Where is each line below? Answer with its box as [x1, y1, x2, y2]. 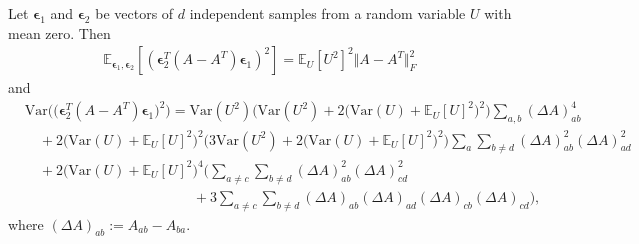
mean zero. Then [8, 22, 111, 43]
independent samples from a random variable [189, 3, 466, 23]
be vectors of [95, 3, 174, 23]
